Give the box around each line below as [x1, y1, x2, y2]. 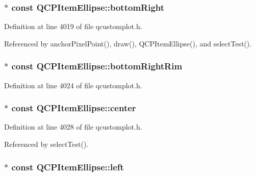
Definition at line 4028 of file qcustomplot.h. [4, 121, 142, 132]
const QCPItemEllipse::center [11, 102, 136, 114]
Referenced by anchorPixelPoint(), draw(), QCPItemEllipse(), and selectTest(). [4, 38, 252, 48]
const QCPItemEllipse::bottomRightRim [11, 60, 183, 72]
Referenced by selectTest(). [4, 139, 89, 149]
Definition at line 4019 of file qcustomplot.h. [4, 21, 142, 32]
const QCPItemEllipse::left [11, 160, 124, 173]
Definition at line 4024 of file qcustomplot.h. [4, 80, 142, 90]
